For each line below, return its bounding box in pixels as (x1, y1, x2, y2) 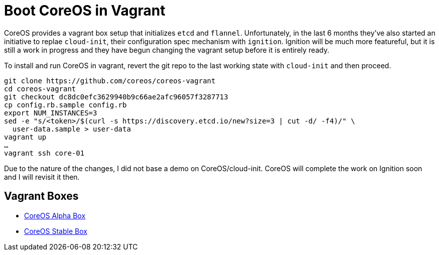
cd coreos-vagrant (4, 84, 76, 93)
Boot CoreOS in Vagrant (4, 2, 166, 19)
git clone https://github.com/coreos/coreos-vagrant (4, 76, 216, 85)
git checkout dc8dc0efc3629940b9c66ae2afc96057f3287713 (4, 92, 228, 101)
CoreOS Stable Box (24, 226, 87, 235)
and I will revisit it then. (4, 172, 80, 181)
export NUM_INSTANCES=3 (4, 108, 97, 117)
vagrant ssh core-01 (4, 149, 85, 157)
